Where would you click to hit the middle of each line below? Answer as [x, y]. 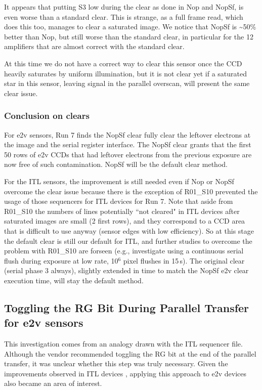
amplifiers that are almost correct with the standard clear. [94, 46]
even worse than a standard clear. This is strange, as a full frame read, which [124, 16]
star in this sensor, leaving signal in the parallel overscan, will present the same [127, 83]
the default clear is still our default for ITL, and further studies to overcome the [128, 241]
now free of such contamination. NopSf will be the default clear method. [116, 164]
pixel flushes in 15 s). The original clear [184, 260]
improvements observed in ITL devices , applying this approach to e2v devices [125, 373]
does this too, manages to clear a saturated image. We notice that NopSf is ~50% [130, 27]
